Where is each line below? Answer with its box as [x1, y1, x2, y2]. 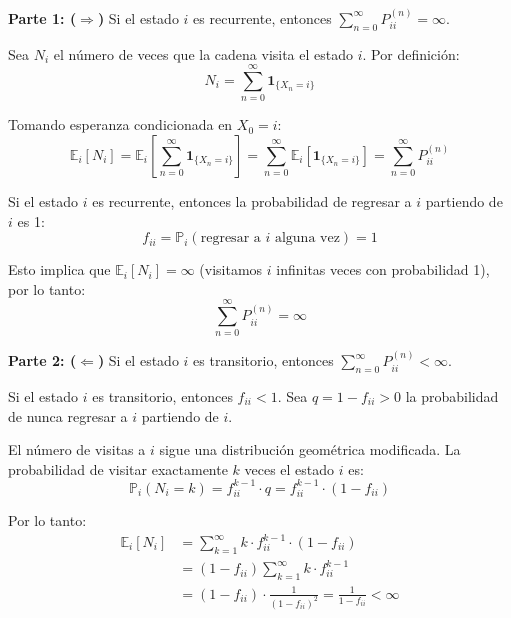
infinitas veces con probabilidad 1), [276, 259, 490, 280]
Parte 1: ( [8, 7, 77, 28]
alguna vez [274, 231, 340, 246]
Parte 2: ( [8, 350, 77, 371]
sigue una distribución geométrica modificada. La [159, 439, 461, 460]
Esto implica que [8, 259, 111, 280]
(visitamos [199, 259, 263, 280]
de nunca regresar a [8, 405, 128, 426]
